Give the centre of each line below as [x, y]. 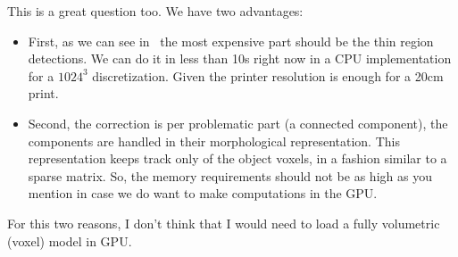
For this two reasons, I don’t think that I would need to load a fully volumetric [224, 223]
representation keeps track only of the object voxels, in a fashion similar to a [237, 158]
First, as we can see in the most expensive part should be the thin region [231, 41]
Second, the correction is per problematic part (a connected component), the [238, 123]
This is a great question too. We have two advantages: [155, 11]
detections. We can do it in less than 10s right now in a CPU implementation [240, 58]
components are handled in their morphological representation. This [214, 141]
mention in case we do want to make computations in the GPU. [203, 193]
